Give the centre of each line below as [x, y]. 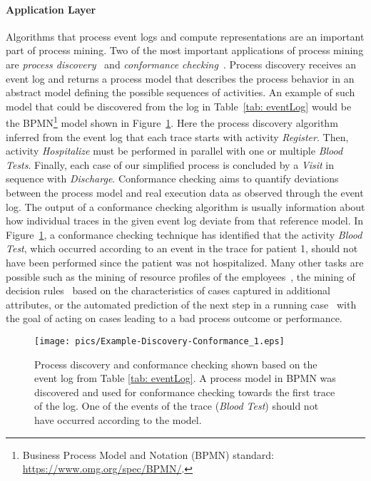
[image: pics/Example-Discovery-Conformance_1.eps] [159, 341]
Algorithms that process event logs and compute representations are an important [185, 36]
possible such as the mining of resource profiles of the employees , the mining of [181, 276]
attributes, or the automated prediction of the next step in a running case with [181, 304]
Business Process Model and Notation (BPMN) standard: [148, 454]
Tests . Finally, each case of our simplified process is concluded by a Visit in [170, 164]
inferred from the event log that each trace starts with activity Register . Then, [177, 136]
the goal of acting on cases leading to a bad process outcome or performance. [174, 318]
